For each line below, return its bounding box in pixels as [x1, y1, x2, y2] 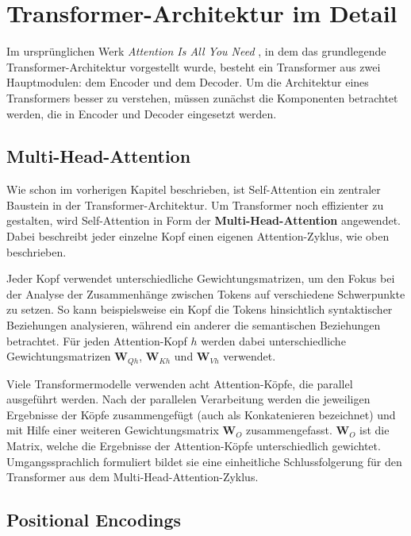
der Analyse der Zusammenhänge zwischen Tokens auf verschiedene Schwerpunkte [6, 285, 405, 302]
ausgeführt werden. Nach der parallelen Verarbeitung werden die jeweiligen [6, 391, 371, 407]
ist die [359, 422, 390, 438]
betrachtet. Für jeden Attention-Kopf [6, 332, 187, 349]
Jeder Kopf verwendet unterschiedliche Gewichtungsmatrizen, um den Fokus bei [6, 270, 395, 287]
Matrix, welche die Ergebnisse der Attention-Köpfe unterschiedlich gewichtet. [6, 438, 381, 454]
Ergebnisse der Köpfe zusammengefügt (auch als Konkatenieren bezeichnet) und [6, 406, 396, 422]
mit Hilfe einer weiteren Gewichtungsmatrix [6, 422, 219, 438]
